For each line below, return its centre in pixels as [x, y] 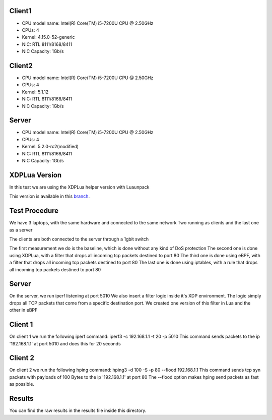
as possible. [22, 384]
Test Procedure [34, 211]
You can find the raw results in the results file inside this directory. [78, 410]
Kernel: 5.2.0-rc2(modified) [50, 147]
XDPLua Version [36, 175]
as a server [21, 230]
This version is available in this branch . [50, 196]
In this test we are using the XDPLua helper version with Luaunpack [79, 187]
